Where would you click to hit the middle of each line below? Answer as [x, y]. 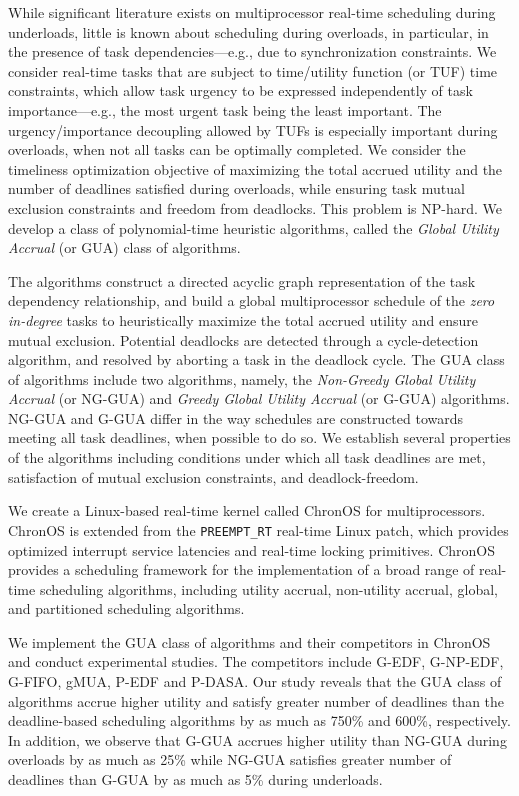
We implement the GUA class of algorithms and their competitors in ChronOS [249, 641]
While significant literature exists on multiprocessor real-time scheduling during [252, 12]
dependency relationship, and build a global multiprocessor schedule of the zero [251, 300]
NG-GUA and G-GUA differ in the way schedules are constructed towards [236, 417]
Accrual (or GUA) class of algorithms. [124, 247]
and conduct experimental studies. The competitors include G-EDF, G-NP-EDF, [256, 661]
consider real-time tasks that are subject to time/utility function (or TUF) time [253, 70]
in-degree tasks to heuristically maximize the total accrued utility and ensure [243, 319]
